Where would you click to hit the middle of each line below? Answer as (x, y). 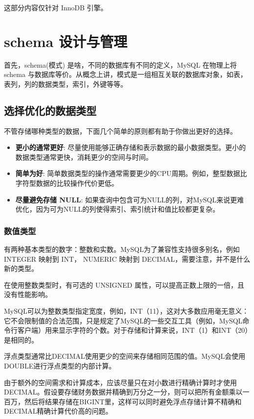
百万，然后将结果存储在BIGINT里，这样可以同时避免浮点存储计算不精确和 (123, 401)
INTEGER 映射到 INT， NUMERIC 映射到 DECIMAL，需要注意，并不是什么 (127, 259)
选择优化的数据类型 (50, 110)
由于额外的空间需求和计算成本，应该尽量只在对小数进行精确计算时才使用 (120, 382)
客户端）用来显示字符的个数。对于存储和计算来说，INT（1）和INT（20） (133, 330)
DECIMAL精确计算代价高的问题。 (58, 411)
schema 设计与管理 (66, 41)
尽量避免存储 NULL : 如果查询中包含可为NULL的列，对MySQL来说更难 (130, 199)
